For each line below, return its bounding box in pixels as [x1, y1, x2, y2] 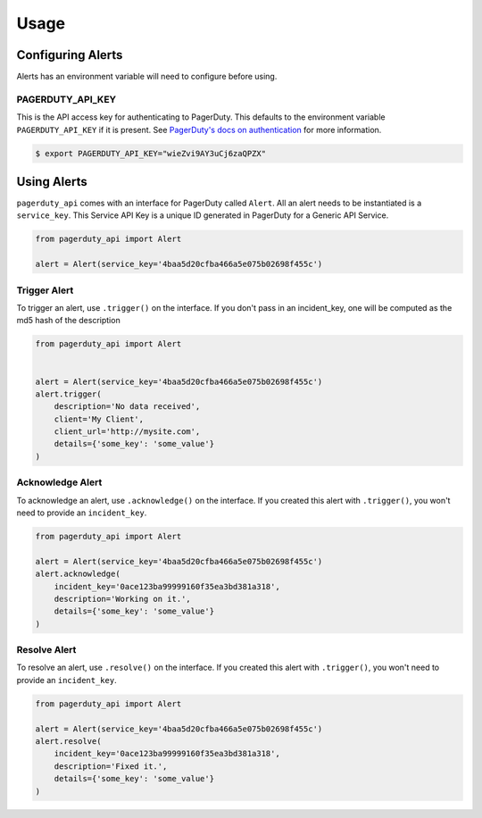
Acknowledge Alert [16, 476, 103, 488]
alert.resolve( [35, 736, 102, 746]
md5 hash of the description [16, 315, 120, 326]
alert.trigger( [35, 388, 102, 399]
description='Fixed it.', [54, 761, 168, 772]
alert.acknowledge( [35, 569, 120, 580]
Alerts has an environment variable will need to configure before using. [16, 71, 278, 82]
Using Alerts [16, 174, 88, 189]
